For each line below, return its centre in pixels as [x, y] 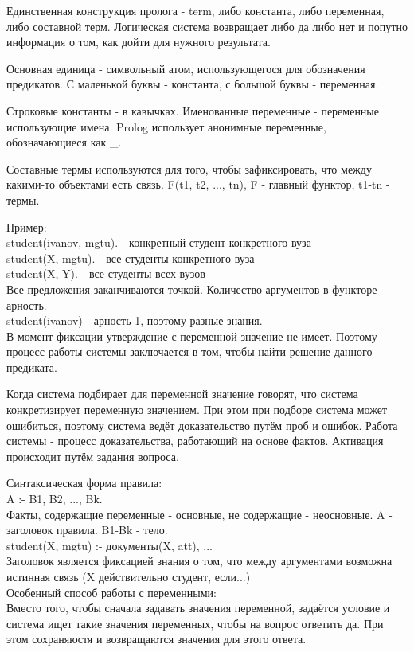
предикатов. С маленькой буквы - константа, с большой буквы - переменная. [193, 84]
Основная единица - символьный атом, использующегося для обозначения [186, 68]
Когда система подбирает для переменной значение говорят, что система [182, 394]
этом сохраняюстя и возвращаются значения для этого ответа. [156, 639]
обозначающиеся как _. [64, 142]
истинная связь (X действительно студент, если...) [129, 576]
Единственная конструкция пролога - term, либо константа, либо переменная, [195, 10]
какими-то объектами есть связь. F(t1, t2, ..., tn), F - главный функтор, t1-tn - [198, 184]
